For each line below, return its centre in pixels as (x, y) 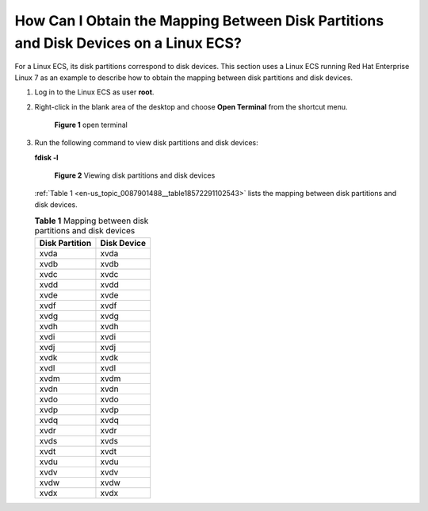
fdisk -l (46, 157)
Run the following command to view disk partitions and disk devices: (146, 143)
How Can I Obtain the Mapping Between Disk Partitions (199, 21)
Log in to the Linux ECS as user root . (94, 92)
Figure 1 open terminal (91, 125)
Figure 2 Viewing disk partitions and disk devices (135, 175)
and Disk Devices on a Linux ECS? (128, 43)
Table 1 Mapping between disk (92, 221)
